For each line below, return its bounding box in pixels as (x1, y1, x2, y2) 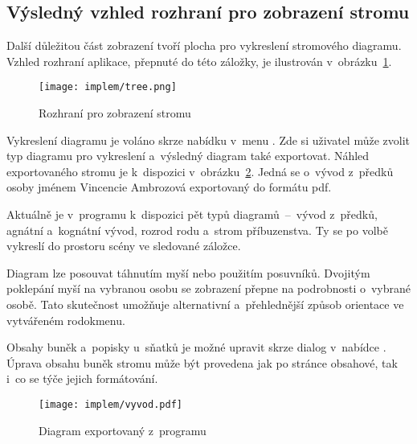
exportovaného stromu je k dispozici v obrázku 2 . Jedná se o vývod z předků (6, 162, 394, 179)
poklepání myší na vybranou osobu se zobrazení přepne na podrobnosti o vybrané (6, 280, 411, 297)
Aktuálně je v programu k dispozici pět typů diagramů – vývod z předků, (6, 206, 378, 223)
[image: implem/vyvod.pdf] (39, 398, 182, 410)
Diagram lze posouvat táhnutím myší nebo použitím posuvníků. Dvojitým (6, 264, 370, 281)
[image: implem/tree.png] (39, 81, 177, 93)
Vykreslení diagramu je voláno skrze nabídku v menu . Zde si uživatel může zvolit (6, 131, 410, 148)
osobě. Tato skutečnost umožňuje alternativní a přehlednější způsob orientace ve (6, 295, 404, 312)
